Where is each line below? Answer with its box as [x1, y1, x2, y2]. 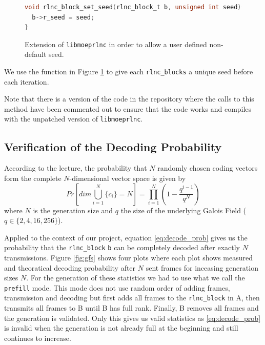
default [25, 49, 47, 59]
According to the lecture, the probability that [4, 163, 147, 173]
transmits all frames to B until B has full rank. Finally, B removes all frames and [4, 302, 259, 313]
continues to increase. [4, 332, 71, 343]
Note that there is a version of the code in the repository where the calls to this [4, 93, 254, 104]
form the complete [4, 172, 62, 183]
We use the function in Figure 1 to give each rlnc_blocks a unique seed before [4, 66, 253, 77]
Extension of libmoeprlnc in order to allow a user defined [25, 38, 207, 49]
